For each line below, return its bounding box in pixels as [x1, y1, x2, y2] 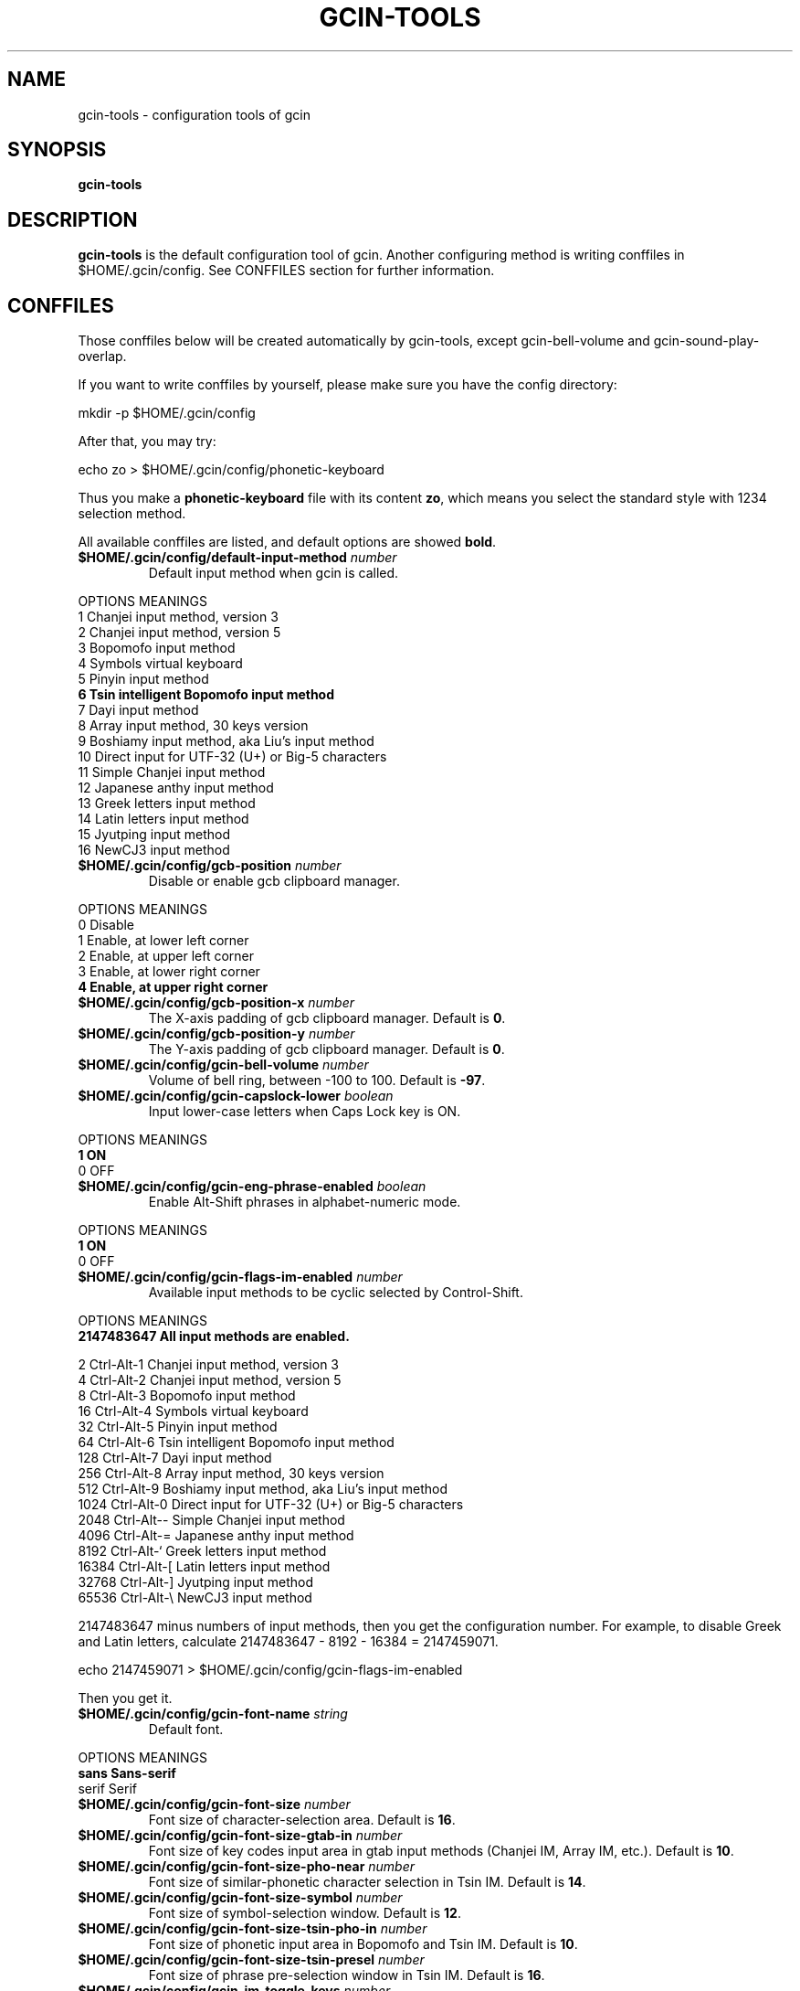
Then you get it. [78, 1690, 173, 1707]
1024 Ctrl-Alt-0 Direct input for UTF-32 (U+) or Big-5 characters [78, 1496, 464, 1513]
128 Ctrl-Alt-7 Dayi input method [78, 1450, 272, 1466]
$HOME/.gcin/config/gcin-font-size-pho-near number [78, 1858, 416, 1875]
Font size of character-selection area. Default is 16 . [148, 1812, 456, 1828]
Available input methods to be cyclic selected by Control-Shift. [148, 1284, 523, 1301]
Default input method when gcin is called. [148, 565, 399, 581]
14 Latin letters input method [78, 811, 249, 827]
